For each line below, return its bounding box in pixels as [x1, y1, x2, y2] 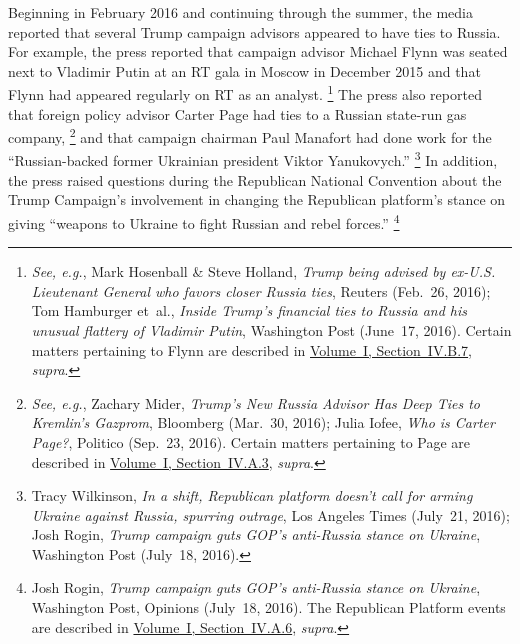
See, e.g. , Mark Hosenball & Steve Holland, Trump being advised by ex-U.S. [31, 261, 496, 282]
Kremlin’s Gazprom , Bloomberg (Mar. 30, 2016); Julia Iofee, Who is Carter [31, 412, 495, 433]
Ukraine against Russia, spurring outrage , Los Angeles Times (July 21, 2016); [31, 504, 510, 525]
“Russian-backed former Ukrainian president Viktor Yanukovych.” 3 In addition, [8, 147, 498, 171]
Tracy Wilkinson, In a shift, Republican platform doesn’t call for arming [31, 485, 473, 506]
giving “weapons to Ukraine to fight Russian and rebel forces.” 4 [8, 209, 400, 233]
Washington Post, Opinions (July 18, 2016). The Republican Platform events [31, 597, 506, 618]
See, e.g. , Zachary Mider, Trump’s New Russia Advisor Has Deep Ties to [31, 392, 480, 413]
